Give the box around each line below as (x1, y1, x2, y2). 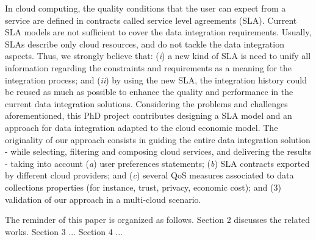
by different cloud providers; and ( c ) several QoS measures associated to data (5, 169, 294, 182)
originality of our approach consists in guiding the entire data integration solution (5, 133, 311, 146)
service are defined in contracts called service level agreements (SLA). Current (5, 13, 297, 26)
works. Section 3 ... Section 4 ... (5, 225, 123, 238)
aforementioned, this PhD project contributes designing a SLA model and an (5, 109, 292, 122)
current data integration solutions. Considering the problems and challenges (5, 97, 288, 110)
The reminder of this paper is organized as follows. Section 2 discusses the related (5, 213, 311, 226)
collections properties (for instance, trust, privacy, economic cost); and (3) (5, 180, 281, 193)
